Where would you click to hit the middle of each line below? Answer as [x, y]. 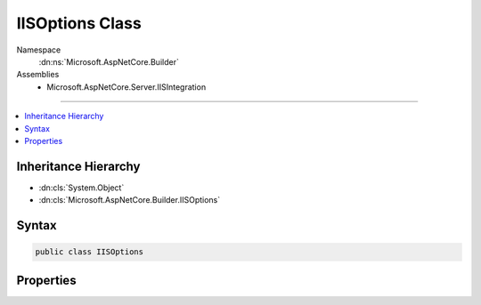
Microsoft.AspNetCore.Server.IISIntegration [126, 87]
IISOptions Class [79, 23]
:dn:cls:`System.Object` [82, 188]
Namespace [39, 50]
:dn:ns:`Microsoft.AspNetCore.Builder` [109, 61]
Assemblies [38, 75]
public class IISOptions [90, 252]
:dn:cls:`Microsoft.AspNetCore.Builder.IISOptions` [130, 200]
